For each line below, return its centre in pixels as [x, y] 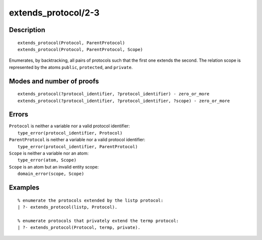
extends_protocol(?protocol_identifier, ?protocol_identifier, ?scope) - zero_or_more [124, 101]
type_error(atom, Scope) [47, 160]
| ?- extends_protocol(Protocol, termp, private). [79, 228]
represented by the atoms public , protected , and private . [71, 67]
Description [27, 30]
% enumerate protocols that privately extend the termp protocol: [98, 221]
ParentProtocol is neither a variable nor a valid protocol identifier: [77, 140]
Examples [24, 187]
